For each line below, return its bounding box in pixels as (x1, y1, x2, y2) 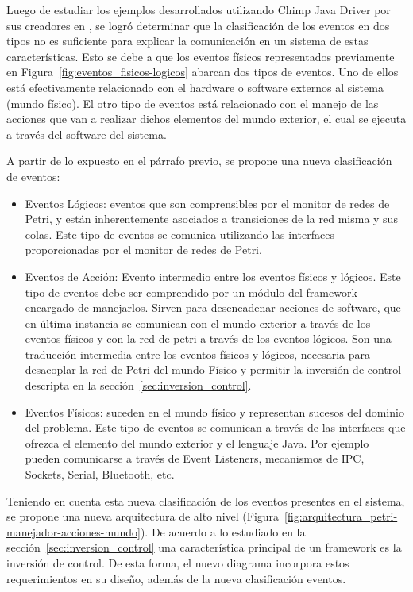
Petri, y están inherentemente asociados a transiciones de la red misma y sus (25, 210, 398, 227)
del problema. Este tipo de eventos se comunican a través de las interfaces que (25, 419, 406, 436)
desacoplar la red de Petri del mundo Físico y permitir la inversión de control (25, 361, 402, 378)
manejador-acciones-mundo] (6, 523, 141, 540)
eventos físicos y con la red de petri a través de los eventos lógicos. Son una (25, 330, 392, 347)
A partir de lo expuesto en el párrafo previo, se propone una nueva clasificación (6, 152, 392, 169)
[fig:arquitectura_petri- (284, 508, 398, 525)
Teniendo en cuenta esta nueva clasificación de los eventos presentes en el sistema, (6, 492, 405, 509)
